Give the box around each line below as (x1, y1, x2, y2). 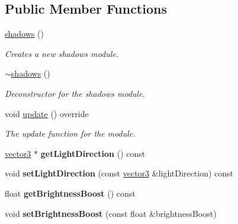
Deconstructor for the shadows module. (5, 87, 145, 99)
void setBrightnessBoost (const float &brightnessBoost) (5, 207, 217, 219)
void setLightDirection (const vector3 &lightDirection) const (5, 167, 233, 179)
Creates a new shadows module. (5, 47, 118, 59)
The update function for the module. (5, 127, 136, 140)
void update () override (5, 107, 89, 119)
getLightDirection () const (40, 147, 146, 159)
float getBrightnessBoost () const (5, 187, 136, 199)
